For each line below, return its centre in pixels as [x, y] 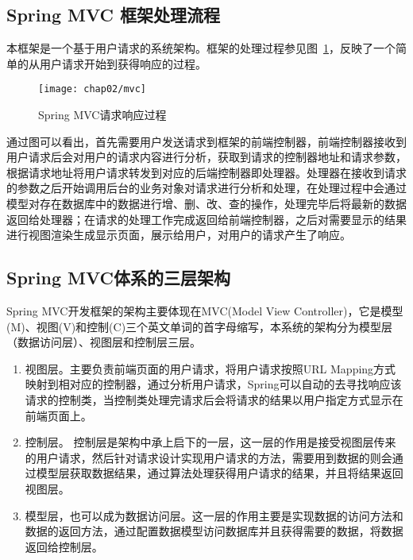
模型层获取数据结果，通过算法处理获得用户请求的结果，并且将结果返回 [220, 473]
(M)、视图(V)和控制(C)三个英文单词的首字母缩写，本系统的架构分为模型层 [200, 326]
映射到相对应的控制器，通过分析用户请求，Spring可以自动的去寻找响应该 [213, 384]
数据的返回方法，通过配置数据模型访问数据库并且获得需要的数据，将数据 [214, 531]
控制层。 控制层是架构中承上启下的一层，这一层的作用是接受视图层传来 [210, 442]
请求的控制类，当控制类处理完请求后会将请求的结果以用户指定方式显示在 [214, 399]
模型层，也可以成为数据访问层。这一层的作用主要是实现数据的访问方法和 [214, 515]
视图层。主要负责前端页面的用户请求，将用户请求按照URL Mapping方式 [210, 368]
